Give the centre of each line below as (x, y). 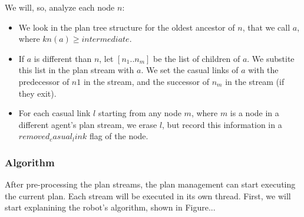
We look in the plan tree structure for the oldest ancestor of (127, 27)
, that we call (266, 27)
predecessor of (44, 81)
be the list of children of (197, 58)
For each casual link (54, 113)
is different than (63, 58)
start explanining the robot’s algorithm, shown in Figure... (110, 207)
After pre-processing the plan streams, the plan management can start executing (150, 184)
